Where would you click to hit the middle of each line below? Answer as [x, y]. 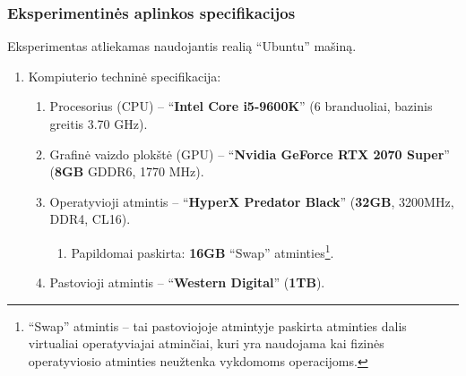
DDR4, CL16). [90, 219]
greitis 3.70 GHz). [99, 124]
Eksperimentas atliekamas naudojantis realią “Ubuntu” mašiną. [182, 46]
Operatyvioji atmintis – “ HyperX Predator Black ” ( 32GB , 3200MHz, [252, 201]
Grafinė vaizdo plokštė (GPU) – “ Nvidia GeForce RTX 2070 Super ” [250, 154]
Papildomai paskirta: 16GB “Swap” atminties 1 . [203, 251]
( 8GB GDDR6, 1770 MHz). [127, 171]
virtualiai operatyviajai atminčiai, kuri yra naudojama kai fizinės [206, 343]
